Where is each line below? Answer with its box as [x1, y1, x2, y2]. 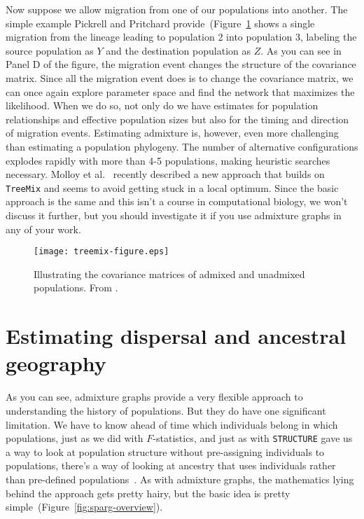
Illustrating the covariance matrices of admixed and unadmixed [34, 266, 305, 281]
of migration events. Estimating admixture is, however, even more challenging [6, 125, 339, 140]
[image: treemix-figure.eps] [34, 247, 169, 257]
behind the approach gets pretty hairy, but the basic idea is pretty [6, 485, 290, 500]
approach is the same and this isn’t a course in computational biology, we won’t [6, 194, 348, 209]
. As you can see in [260, 43, 342, 57]
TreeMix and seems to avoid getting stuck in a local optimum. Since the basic [6, 180, 339, 195]
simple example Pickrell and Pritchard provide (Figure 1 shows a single [6, 15, 315, 30]
